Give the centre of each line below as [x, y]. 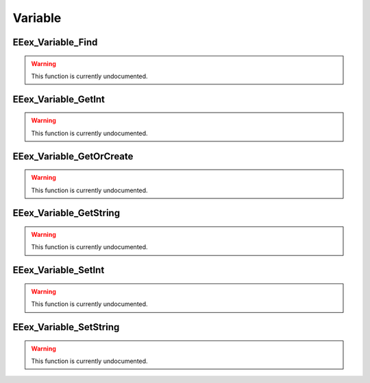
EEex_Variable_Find [55, 42]
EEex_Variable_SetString [66, 327]
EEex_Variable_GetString [66, 213]
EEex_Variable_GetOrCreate [73, 156]
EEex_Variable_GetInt [59, 99]
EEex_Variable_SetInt [59, 270]
